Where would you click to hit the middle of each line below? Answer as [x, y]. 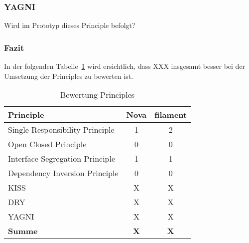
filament [171, 115]
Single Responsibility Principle [61, 130]
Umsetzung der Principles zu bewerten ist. [69, 76]
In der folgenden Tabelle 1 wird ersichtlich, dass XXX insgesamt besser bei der [125, 66]
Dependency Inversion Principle [63, 173]
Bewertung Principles [98, 95]
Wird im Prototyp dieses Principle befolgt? [70, 25]
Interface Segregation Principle [62, 159]
